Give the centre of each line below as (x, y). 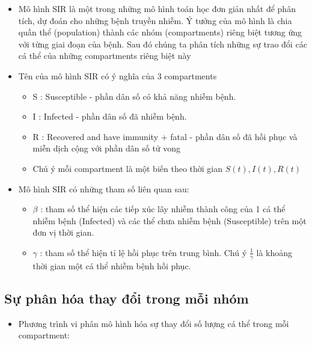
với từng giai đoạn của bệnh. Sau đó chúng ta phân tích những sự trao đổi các (163, 44)
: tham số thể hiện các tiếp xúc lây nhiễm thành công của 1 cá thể (163, 209)
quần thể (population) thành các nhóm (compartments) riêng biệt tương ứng (160, 32)
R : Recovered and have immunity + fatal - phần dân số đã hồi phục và (165, 136)
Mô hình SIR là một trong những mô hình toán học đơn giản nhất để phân (157, 8)
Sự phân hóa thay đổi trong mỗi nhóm (127, 298)
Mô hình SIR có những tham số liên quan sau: (104, 188)
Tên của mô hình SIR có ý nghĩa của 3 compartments (118, 75)
